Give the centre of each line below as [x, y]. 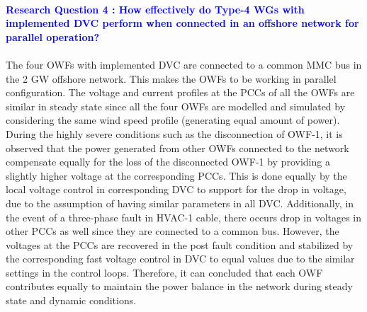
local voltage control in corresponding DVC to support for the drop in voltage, [176, 189]
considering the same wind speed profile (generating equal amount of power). [173, 120]
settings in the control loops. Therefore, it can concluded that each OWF [164, 272]
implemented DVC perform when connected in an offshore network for [182, 23]
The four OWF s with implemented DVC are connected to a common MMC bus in [184, 64]
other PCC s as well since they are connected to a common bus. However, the [173, 231]
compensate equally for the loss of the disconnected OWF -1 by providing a [168, 162]
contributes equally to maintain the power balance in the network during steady [179, 286]
